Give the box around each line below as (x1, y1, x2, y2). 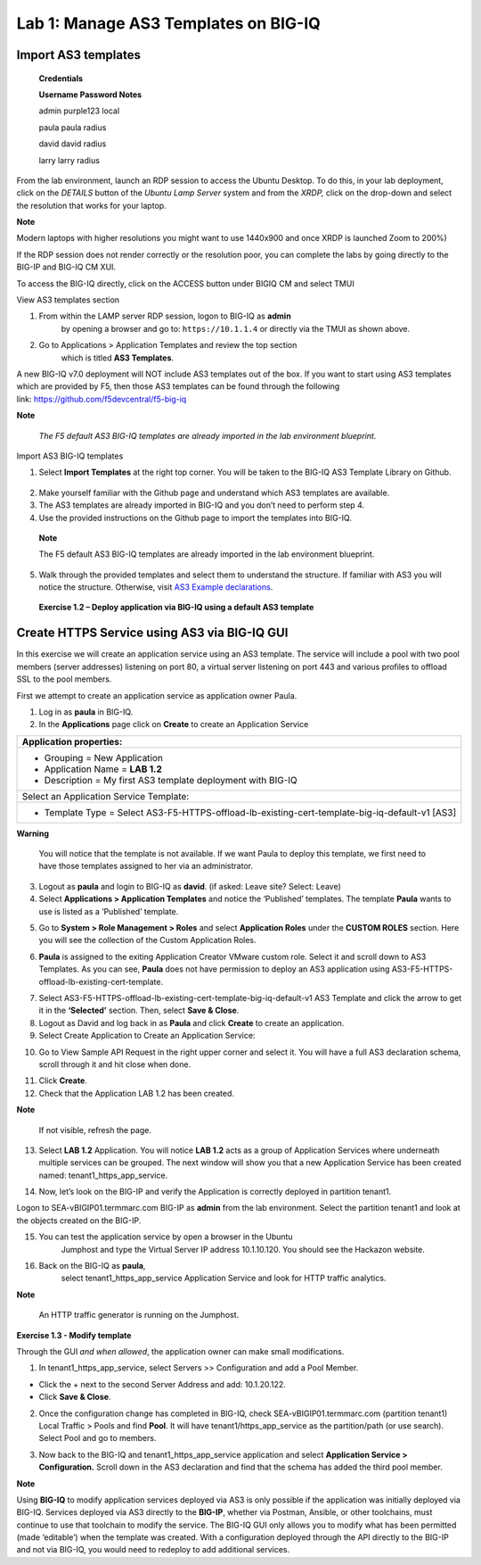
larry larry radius (38, 154, 100, 165)
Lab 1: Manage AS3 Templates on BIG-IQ (16, 13, 321, 33)
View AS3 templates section (16, 294, 120, 305)
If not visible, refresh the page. (38, 1124, 151, 1135)
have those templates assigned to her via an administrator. (38, 861, 254, 872)
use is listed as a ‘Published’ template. (38, 906, 179, 916)
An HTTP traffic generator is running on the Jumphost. (38, 1310, 240, 1321)
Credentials (38, 72, 84, 84)
